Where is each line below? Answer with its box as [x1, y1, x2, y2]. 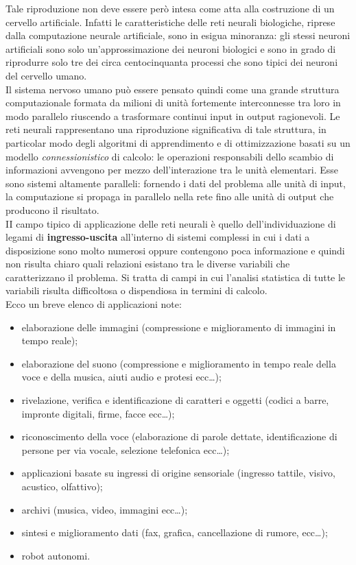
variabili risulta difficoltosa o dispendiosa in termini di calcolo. [5, 283, 268, 298]
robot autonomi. [21, 548, 91, 562]
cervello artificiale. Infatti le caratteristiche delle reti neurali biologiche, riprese [5, 14, 335, 29]
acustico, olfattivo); [21, 479, 103, 493]
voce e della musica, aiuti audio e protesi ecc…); [21, 370, 222, 384]
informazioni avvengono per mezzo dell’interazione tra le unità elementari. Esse [5, 163, 339, 177]
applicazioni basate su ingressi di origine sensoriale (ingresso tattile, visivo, [21, 466, 335, 480]
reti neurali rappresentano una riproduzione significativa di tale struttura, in [5, 122, 327, 136]
